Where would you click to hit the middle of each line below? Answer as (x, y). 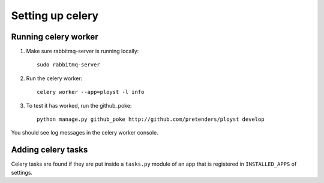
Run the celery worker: (54, 78)
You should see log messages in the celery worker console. (85, 133)
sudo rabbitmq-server (68, 65)
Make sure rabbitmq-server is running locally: (82, 51)
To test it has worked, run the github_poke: (79, 105)
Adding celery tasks (49, 150)
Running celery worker (55, 37)
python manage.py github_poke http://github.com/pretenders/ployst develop (151, 119)
